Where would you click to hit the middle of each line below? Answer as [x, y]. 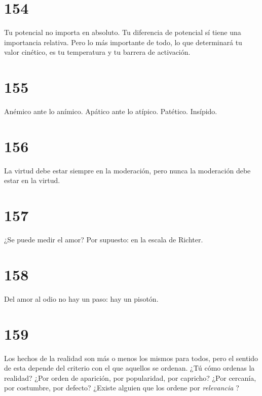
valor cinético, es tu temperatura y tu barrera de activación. [97, 52]
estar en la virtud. [32, 180]
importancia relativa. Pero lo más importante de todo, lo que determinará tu [123, 42]
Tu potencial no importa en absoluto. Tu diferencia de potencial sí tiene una [123, 32]
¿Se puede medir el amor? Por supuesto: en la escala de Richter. [104, 240]
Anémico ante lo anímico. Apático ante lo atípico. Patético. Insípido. [111, 111]
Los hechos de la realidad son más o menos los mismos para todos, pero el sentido [131, 358]
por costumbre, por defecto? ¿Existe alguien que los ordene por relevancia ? [122, 388]
